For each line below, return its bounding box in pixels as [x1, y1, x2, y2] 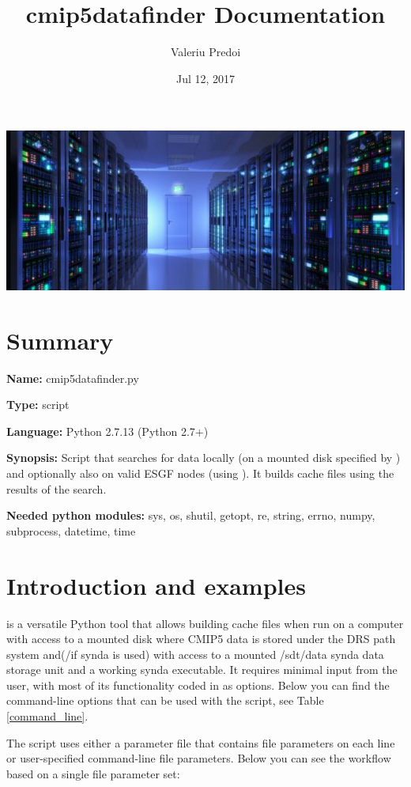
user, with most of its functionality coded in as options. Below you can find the [6, 676, 390, 693]
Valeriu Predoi [170, 44, 241, 60]
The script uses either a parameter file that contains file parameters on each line [6, 734, 395, 751]
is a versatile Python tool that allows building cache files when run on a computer [6, 615, 404, 631]
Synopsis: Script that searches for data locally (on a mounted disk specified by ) [6, 449, 401, 466]
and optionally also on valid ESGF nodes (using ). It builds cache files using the [6, 465, 394, 481]
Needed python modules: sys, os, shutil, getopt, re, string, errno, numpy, [6, 507, 375, 524]
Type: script [6, 396, 70, 413]
